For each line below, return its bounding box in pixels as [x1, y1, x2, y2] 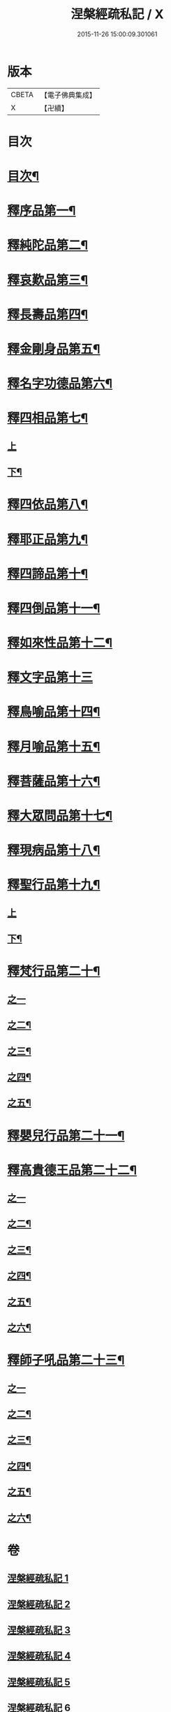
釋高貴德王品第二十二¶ [7, 1162, 137, 1178]
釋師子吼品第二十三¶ [7, 1352, 125, 1368]
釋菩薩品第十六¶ [7, 773, 101, 789]
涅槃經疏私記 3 [7, 1624, 71, 1636]
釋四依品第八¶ [7, 497, 89, 513]
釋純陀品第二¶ [7, 237, 89, 254]
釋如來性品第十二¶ [7, 635, 113, 651]
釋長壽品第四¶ [7, 307, 89, 322]
